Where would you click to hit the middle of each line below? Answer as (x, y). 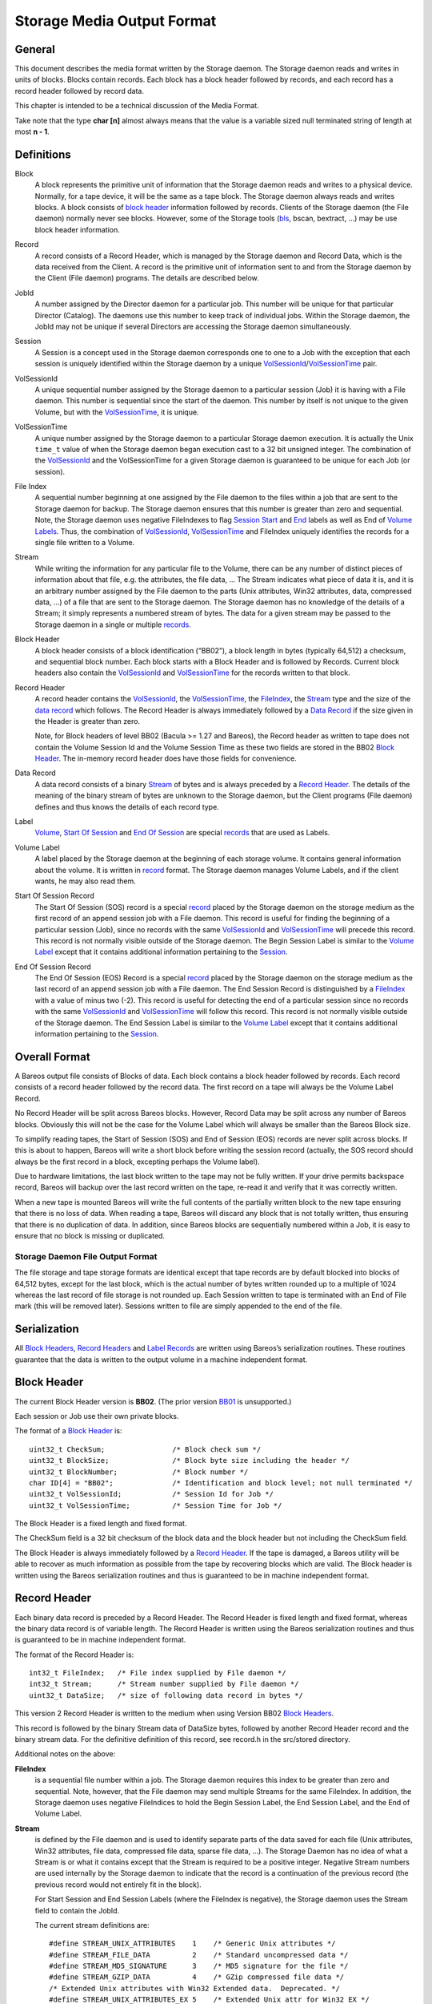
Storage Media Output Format (116, 21)
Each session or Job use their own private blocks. (97, 1416)
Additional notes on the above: (65, 1754)
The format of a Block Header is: (68, 1431)
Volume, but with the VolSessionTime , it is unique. (117, 412)
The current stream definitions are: (92, 1925)
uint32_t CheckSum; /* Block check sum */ (145, 1449)
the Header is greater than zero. (87, 721)
